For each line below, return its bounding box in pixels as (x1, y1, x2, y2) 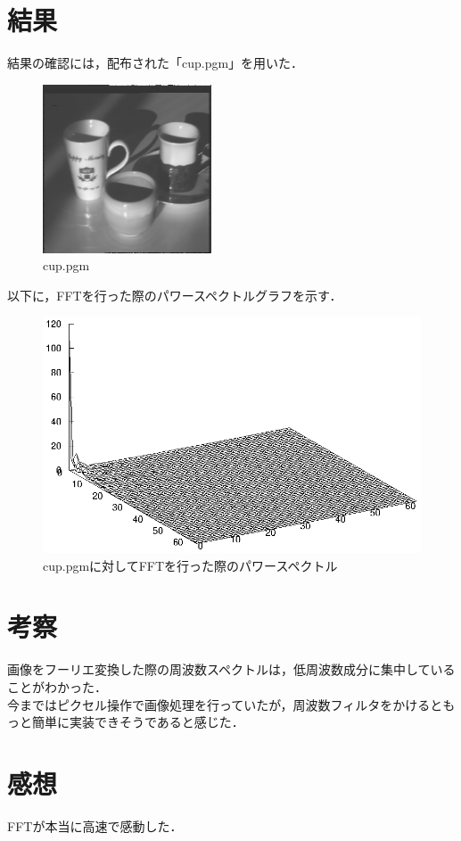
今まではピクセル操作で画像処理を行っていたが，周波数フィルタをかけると (7, 695, 443, 713)
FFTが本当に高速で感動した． (7, 816, 183, 835)
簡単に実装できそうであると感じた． (31, 713, 244, 731)
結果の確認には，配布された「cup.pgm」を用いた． (7, 54, 304, 72)
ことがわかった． (7, 677, 107, 696)
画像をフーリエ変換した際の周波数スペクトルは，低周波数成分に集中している (7, 660, 456, 679)
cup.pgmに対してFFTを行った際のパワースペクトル (43, 556, 338, 574)
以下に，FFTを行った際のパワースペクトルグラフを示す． (7, 285, 342, 304)
